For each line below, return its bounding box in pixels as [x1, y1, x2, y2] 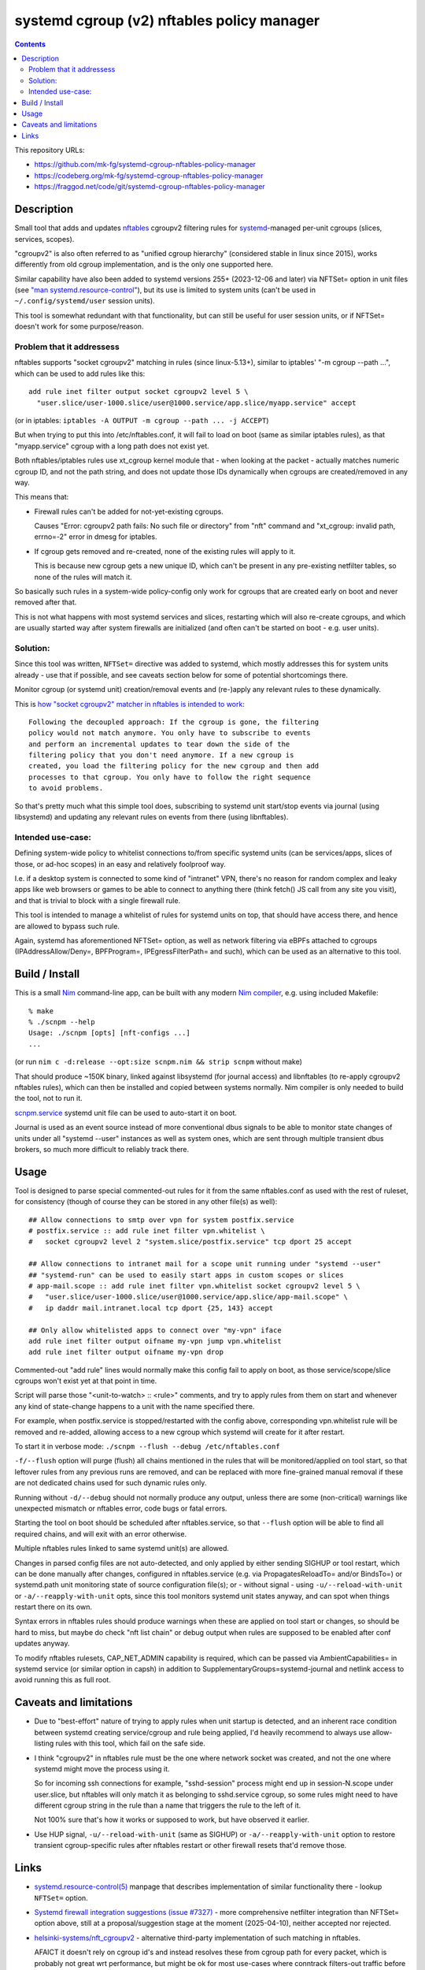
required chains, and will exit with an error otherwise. [14, 1529, 187, 1538]
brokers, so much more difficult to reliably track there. [14, 1144, 190, 1154]
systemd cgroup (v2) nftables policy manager [14, 12, 320, 29]
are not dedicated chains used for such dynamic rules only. [14, 1478, 207, 1488]
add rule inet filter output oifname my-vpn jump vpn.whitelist [28, 1336, 283, 1345]
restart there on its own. [14, 1602, 92, 1611]
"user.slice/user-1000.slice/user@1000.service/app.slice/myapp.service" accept [36, 398, 357, 407]
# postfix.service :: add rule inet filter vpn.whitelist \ [28, 1226, 265, 1235]
